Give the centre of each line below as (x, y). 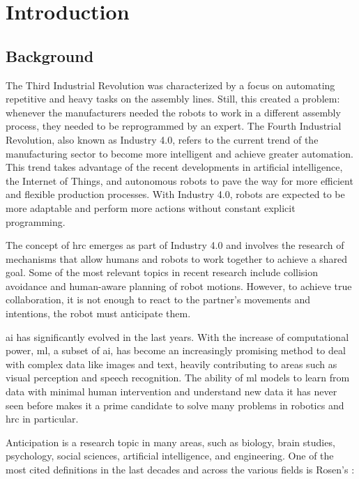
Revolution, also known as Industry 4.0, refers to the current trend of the (162, 139)
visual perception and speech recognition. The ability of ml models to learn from (178, 378)
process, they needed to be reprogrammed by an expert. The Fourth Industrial (174, 126)
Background (50, 55)
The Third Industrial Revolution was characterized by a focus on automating (170, 85)
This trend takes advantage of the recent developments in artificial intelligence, (174, 167)
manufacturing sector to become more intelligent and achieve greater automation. (179, 153)
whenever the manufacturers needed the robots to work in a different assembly (173, 112)
